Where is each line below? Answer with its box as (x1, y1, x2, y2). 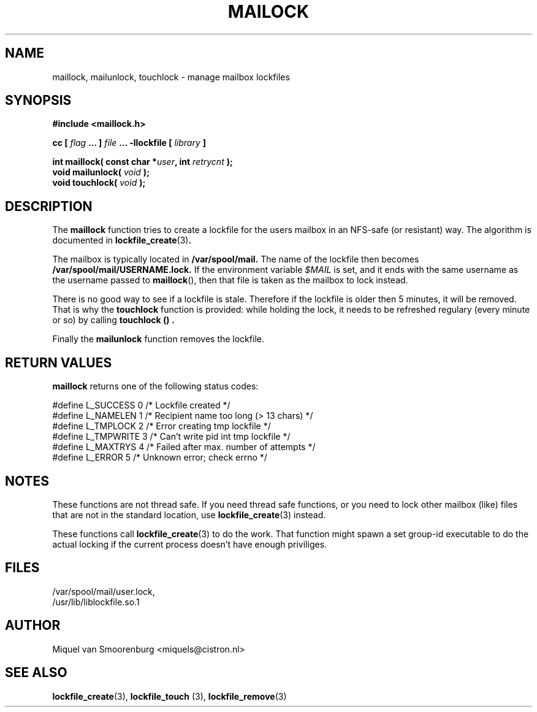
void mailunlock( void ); (52, 167, 150, 178)
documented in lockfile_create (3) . (52, 235, 192, 246)
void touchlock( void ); (52, 177, 146, 188)
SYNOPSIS (5, 93, 72, 109)
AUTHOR (5, 618, 61, 634)
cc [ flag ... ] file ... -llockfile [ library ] (52, 137, 207, 148)
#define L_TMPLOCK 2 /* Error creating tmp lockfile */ (52, 421, 271, 432)
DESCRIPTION (5, 198, 93, 214)
